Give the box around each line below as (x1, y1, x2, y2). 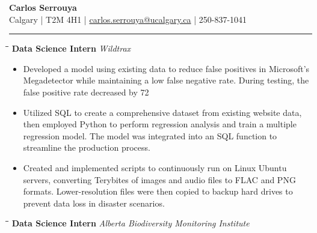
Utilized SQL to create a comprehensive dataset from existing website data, (23, 106, 302, 118)
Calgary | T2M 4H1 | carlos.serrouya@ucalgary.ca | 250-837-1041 (9, 13, 247, 25)
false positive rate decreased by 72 (23, 85, 149, 98)
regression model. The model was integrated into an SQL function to (23, 129, 277, 142)
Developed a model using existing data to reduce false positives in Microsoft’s (23, 62, 310, 74)
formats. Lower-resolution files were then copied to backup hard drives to (23, 185, 293, 198)
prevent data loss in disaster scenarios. (23, 196, 165, 209)
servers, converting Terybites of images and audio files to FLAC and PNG (23, 173, 296, 186)
